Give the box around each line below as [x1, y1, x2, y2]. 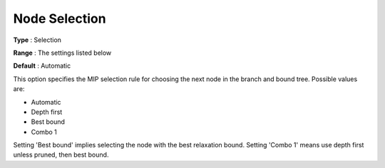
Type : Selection [13, 36, 62, 44]
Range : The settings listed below [13, 48, 112, 57]
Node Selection [13, 11, 106, 26]
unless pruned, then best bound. [13, 150, 109, 159]
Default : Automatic [13, 61, 71, 70]
